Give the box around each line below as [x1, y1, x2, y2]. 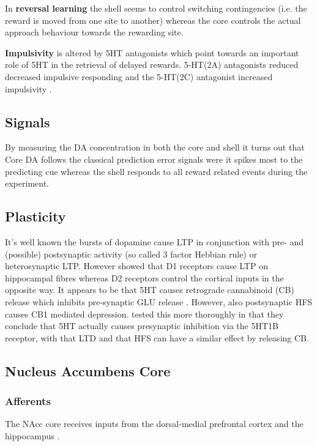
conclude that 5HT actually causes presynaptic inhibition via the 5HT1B [5, 319, 278, 332]
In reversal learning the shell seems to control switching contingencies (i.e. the [5, 2, 307, 14]
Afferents [5, 393, 51, 408]
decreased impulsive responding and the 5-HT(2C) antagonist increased [5, 70, 273, 83]
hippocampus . [5, 429, 60, 442]
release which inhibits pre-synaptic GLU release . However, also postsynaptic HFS [5, 295, 313, 308]
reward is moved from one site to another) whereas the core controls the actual [5, 13, 301, 26]
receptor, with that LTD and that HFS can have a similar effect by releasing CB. [5, 331, 309, 344]
